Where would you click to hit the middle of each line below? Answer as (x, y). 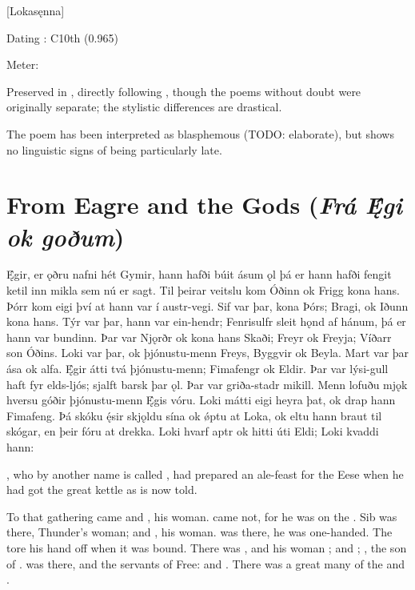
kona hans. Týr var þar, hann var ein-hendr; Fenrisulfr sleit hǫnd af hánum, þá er (206, 321)
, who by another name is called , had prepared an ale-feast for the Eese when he (205, 474)
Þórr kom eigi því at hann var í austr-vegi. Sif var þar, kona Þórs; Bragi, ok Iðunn (207, 305)
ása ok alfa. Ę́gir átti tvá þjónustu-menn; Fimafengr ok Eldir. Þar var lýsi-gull (198, 369)
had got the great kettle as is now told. (102, 490)
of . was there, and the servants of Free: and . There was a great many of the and (206, 563)
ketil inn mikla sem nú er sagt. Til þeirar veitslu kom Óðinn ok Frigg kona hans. (203, 290)
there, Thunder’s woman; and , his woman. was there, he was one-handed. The (200, 532)
